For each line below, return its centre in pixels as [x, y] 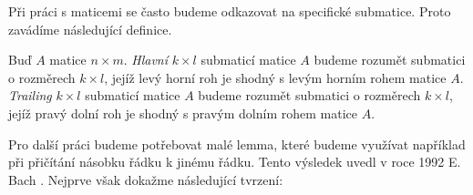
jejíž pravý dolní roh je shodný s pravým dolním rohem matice [183, 113]
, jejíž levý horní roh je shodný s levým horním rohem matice [275, 77]
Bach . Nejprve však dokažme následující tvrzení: [146, 179]
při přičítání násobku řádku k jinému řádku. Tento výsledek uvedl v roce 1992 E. [235, 162]
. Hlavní [145, 60]
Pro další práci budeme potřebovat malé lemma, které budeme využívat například [237, 144]
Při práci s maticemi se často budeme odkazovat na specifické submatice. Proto [230, 11]
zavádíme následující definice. [90, 29]
